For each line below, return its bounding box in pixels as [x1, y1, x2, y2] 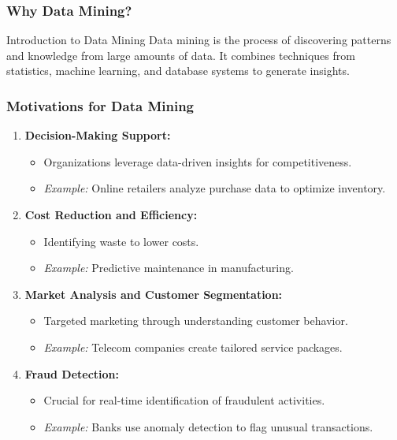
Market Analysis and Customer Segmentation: [24, 285, 283, 302]
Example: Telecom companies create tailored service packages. [43, 338, 343, 355]
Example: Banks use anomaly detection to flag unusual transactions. [43, 418, 373, 434]
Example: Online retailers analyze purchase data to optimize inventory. [43, 180, 386, 196]
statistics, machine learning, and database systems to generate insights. [6, 62, 350, 79]
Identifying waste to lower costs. [43, 233, 199, 249]
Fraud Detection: [24, 365, 120, 382]
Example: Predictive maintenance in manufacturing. [43, 259, 294, 276]
